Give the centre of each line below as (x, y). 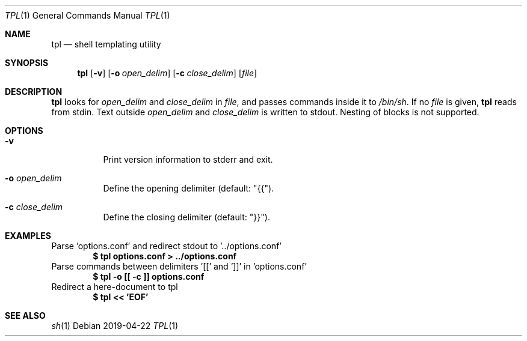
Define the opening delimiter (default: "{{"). (189, 188)
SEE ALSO (25, 315)
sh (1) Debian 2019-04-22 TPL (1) (115, 326)
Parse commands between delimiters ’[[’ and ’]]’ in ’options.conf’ (179, 266)
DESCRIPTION (34, 92)
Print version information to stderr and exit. (188, 159)
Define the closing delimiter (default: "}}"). (186, 217)
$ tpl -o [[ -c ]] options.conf (149, 276)
